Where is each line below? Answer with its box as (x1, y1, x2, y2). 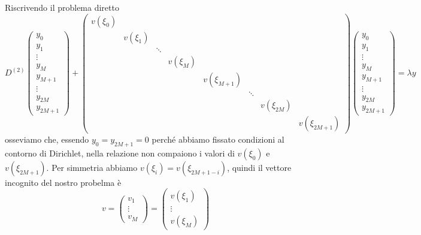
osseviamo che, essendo (5, 132, 89, 145)
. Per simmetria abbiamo (46, 161, 138, 173)
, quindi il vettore (227, 161, 292, 173)
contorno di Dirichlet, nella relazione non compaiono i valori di (5, 146, 235, 159)
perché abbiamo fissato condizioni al (152, 132, 284, 145)
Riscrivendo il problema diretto (5, 1, 119, 13)
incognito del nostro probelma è (5, 176, 122, 188)
